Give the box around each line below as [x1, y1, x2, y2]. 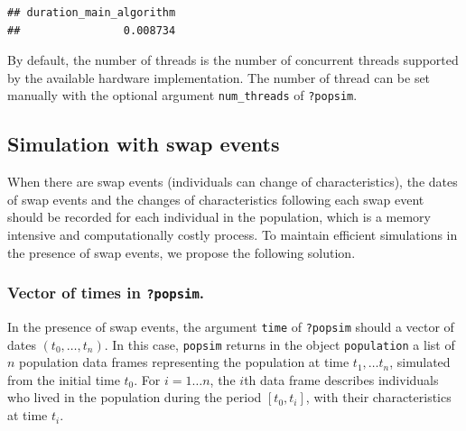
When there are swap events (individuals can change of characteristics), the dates [7, 172, 458, 191]
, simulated [389, 353, 451, 371]
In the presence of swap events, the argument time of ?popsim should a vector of [7, 316, 454, 335]
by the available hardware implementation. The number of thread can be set [7, 68, 431, 87]
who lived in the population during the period [7, 388, 262, 407]
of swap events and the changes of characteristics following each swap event [7, 189, 424, 208]
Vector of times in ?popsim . [7, 281, 205, 304]
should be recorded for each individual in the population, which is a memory [7, 207, 431, 226]
